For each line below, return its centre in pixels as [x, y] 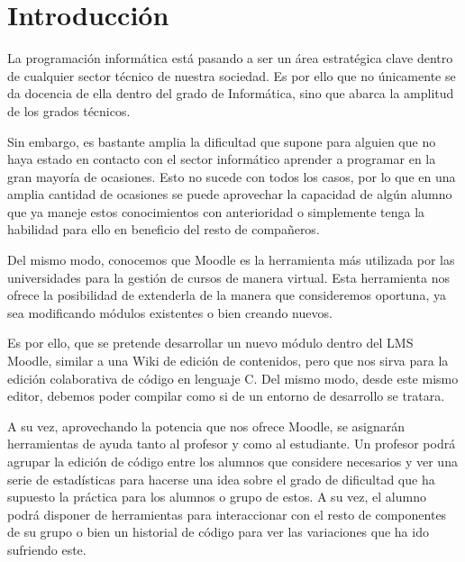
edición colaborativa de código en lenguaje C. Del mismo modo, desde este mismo [233, 378]
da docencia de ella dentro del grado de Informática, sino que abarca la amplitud [231, 93]
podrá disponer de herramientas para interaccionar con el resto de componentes [227, 514]
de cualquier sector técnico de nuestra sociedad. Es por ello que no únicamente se [232, 75]
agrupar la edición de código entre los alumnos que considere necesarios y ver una [232, 461]
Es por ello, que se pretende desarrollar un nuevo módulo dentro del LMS [210, 343]
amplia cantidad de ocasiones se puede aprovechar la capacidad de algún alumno [230, 194]
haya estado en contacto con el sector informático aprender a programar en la [222, 159]
